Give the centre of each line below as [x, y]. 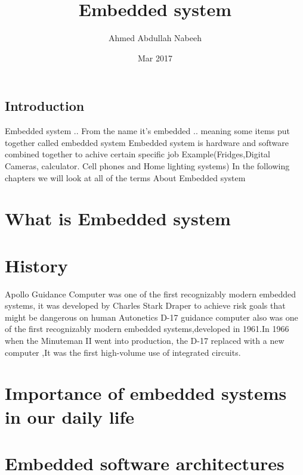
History [36, 265]
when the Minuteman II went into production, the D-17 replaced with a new [145, 340]
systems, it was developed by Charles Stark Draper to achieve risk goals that [145, 305]
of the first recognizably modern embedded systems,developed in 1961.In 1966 [147, 329]
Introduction [45, 106]
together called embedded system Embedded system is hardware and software [147, 142]
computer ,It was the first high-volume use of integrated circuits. [123, 352]
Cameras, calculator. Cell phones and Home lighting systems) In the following [147, 165]
